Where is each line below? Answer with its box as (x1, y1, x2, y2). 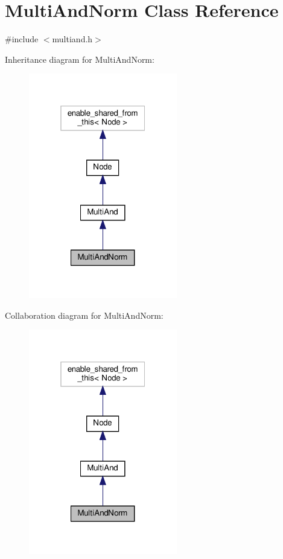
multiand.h (52, 33, 93, 45)
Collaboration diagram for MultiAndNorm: (5, 308, 164, 321)
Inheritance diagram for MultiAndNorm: (5, 53, 154, 65)
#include (5, 33, 39, 45)
